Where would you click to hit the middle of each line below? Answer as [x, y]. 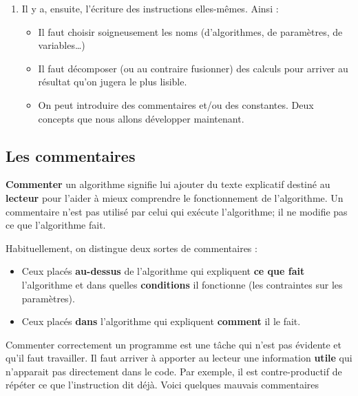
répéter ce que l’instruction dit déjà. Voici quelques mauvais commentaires [162, 385]
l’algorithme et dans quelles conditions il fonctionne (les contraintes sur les [182, 284]
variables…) [62, 45]
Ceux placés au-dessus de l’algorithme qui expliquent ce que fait [163, 271]
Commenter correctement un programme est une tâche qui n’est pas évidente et [174, 344]
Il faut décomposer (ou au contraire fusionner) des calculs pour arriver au [193, 68]
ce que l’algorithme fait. [56, 225]
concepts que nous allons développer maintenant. [141, 118]
